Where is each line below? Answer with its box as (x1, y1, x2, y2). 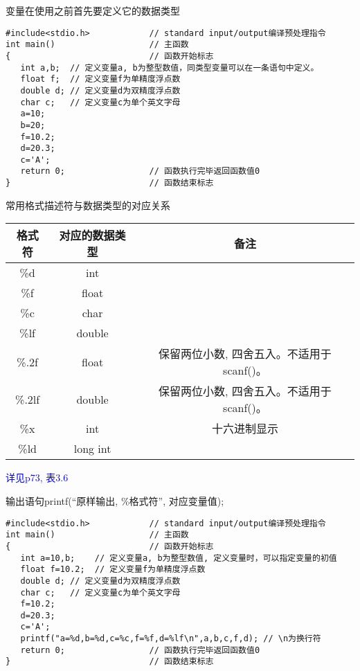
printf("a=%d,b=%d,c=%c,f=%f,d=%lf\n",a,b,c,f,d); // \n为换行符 (20, 634, 321, 644)
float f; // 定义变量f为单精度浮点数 (20, 74, 181, 84)
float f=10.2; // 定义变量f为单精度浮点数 (20, 564, 206, 575)
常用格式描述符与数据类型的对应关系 (6, 197, 170, 212)
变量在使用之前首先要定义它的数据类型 (6, 3, 180, 17)
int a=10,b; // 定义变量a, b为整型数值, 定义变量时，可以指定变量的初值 (20, 553, 337, 563)
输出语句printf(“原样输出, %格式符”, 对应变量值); (6, 493, 224, 508)
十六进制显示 (211, 420, 278, 437)
